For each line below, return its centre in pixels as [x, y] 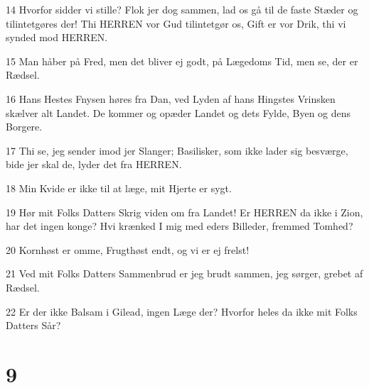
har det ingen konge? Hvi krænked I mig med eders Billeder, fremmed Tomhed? [180, 226]
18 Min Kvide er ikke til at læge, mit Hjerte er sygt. [119, 188]
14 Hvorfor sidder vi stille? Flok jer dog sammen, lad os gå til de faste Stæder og [182, 9]
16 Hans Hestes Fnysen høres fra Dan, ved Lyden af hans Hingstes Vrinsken [171, 98]
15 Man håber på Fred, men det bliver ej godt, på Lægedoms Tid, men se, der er [182, 61]
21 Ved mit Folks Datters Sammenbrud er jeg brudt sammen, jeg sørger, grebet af [184, 273]
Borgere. [24, 127]
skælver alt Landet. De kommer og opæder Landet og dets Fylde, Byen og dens [178, 112]
